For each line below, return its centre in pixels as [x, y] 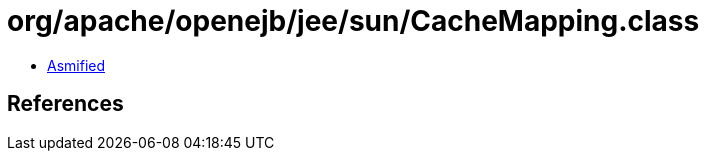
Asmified [76, 65]
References [65, 104]
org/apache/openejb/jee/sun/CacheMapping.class [353, 21]
